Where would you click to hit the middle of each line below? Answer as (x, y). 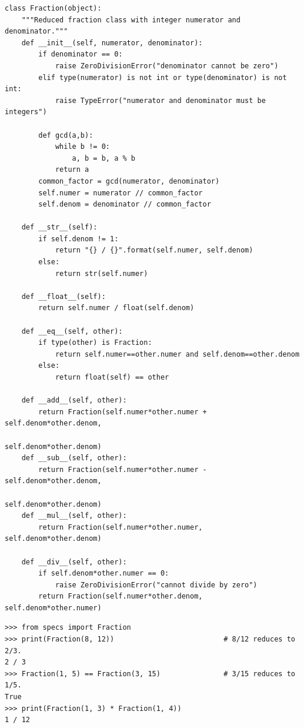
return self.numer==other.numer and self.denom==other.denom (177, 354)
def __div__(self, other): (74, 562)
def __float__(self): (64, 296)
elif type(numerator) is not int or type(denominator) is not (163, 77)
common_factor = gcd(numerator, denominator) (129, 181)
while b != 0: (82, 147)
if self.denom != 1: (78, 239)
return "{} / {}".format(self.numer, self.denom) (154, 250)
